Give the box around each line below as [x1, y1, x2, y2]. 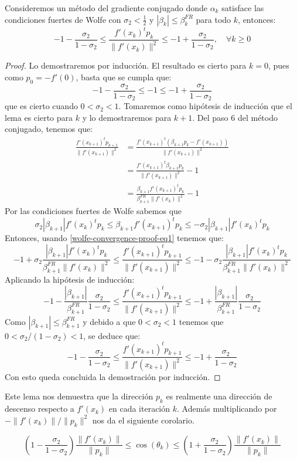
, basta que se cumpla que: [76, 70, 172, 83]
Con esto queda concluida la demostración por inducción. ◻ [5, 370, 221, 382]
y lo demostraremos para [82, 111, 172, 123]
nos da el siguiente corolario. [92, 413, 194, 426]
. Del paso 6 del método [192, 111, 278, 123]
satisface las [221, 2, 264, 13]
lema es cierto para [5, 111, 73, 123]
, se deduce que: [83, 329, 141, 341]
